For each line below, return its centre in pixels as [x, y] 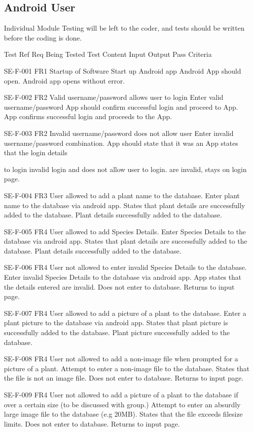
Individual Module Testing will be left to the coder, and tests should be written [124, 28]
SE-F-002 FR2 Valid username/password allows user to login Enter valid [114, 97]
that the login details [36, 152]
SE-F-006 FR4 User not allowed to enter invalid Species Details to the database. [126, 267]
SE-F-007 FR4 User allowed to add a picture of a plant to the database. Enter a [125, 313]
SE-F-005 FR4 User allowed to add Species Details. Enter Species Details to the [125, 231]
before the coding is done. [43, 37]
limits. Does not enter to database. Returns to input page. [92, 423]
